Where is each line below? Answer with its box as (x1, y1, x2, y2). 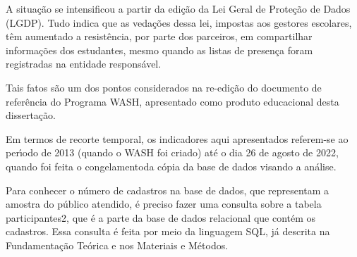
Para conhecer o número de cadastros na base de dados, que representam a (6, 182, 329, 197)
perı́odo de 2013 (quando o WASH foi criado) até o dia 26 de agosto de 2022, (6, 145, 339, 160)
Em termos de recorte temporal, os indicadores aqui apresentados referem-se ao (6, 131, 349, 146)
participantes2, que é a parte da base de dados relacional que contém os (6, 210, 316, 225)
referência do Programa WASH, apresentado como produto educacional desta (6, 94, 339, 108)
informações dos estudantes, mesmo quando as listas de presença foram (6, 42, 313, 57)
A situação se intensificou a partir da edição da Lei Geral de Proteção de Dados (6, 1, 351, 15)
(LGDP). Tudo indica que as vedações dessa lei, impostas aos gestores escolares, (6, 15, 352, 30)
